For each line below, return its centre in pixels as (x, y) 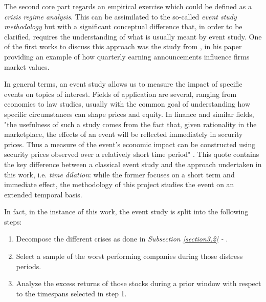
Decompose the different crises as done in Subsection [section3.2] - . (122, 239)
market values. (27, 66)
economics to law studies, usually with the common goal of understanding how (127, 104)
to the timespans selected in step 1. (71, 293)
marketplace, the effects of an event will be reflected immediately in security (124, 134)
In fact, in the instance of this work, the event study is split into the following (126, 212)
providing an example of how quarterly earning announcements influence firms (127, 56)
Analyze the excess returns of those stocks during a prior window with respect (139, 283)
